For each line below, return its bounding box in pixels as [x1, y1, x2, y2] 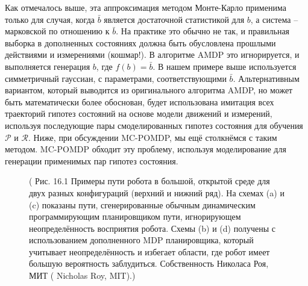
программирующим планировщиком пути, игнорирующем [29, 210, 241, 223]
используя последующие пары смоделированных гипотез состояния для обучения [5, 119, 303, 131]
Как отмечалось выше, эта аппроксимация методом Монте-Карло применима [5, 1, 286, 13]
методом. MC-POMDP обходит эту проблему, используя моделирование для [5, 143, 286, 155]
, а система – [250, 13, 298, 25]
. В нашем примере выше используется [152, 60, 297, 72]
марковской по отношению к [5, 25, 110, 37]
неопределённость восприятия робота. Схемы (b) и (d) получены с [29, 222, 275, 234]
